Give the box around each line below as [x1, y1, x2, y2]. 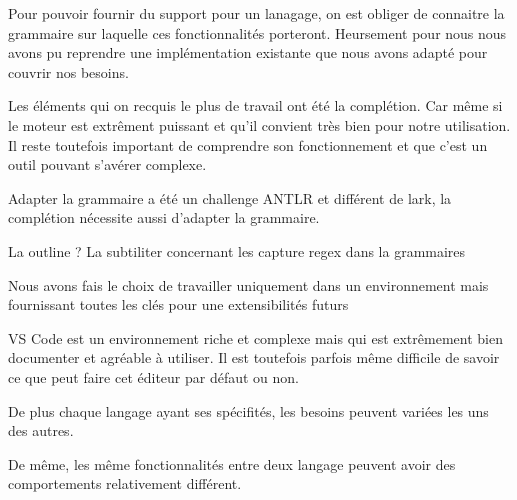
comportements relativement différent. [8, 473, 242, 494]
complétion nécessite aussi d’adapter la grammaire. [8, 207, 320, 228]
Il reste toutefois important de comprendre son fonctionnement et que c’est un [8, 134, 488, 155]
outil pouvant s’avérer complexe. [8, 154, 207, 175]
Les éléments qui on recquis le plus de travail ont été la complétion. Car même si [8, 95, 503, 116]
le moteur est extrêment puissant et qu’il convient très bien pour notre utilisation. [8, 114, 511, 135]
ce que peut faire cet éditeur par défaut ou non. [8, 366, 300, 387]
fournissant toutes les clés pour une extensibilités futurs [8, 294, 349, 315]
